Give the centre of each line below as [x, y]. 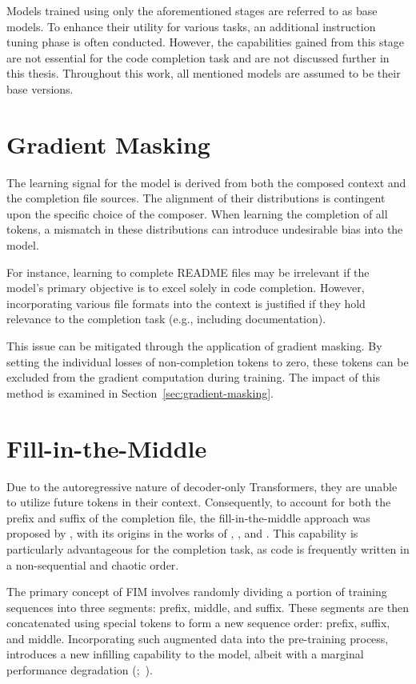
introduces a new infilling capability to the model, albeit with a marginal [185, 654]
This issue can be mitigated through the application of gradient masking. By [194, 346]
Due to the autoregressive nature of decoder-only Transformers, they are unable [202, 486]
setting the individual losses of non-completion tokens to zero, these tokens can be [208, 361]
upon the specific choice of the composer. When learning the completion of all [197, 213]
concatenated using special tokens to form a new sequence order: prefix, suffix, [198, 623]
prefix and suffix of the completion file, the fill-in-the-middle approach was [188, 517]
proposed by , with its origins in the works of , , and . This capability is [182, 533]
